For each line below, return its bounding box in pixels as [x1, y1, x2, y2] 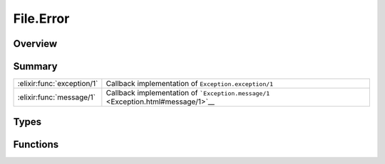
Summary [13, 60, 58, 72]
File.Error [13, 11, 70, 26]
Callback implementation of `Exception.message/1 [106, 88, 270, 98]
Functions [13, 138, 59, 151]
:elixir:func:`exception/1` [17, 79, 98, 89]
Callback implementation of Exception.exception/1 [106, 79, 274, 89]
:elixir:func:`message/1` [17, 92, 96, 102]
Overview [13, 38, 58, 50]
